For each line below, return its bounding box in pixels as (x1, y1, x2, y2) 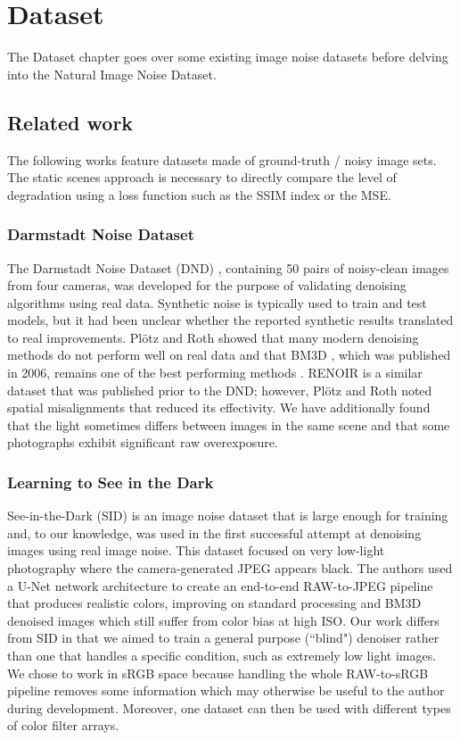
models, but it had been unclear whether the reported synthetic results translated (7, 311, 454, 329)
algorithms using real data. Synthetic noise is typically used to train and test (7, 293, 427, 312)
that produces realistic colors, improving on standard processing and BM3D (7, 594, 422, 612)
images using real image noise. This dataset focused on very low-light (7, 541, 385, 560)
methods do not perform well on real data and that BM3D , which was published (7, 345, 451, 364)
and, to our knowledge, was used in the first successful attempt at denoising (7, 523, 422, 542)
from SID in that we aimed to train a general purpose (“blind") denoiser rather (7, 628, 439, 647)
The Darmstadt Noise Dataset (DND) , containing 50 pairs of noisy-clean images (7, 258, 449, 277)
